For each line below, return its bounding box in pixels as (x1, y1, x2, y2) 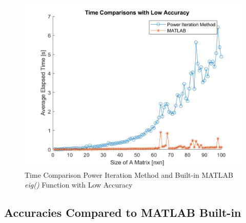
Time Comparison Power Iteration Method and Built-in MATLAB (25, 169, 233, 180)
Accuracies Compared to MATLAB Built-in (4, 205, 241, 220)
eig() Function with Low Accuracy (25, 179, 133, 190)
